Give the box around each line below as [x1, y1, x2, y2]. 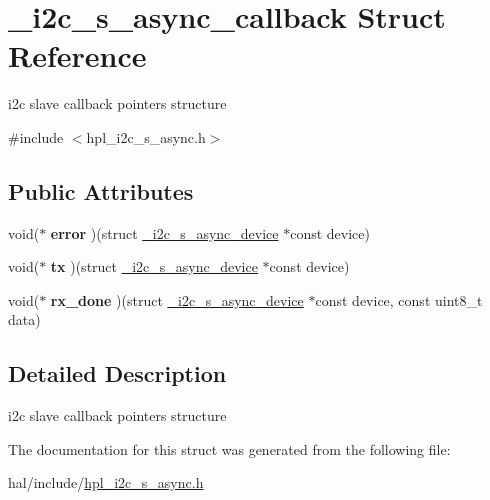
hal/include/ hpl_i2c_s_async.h [8, 472, 204, 493]
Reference [8, 35, 147, 76]
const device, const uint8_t [315, 289, 483, 310]
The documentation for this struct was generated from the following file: [8, 438, 451, 459]
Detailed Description [8, 358, 227, 389]
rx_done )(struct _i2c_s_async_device [50, 289, 304, 310]
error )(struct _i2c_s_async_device [50, 222, 279, 243]
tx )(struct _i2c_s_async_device [50, 256, 258, 277]
